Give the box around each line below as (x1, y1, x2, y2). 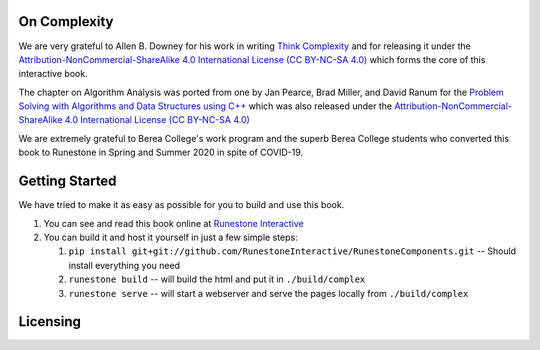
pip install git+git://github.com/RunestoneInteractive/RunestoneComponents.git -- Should (68, 245, 517, 257)
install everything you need (68, 259, 180, 271)
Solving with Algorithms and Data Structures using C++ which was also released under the (18, 100, 393, 112)
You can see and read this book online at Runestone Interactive (43, 217, 304, 229)
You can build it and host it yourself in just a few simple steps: (43, 231, 299, 243)
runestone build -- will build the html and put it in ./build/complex (68, 273, 366, 285)
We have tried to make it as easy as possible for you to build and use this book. (18, 199, 345, 211)
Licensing (18, 313, 82, 330)
